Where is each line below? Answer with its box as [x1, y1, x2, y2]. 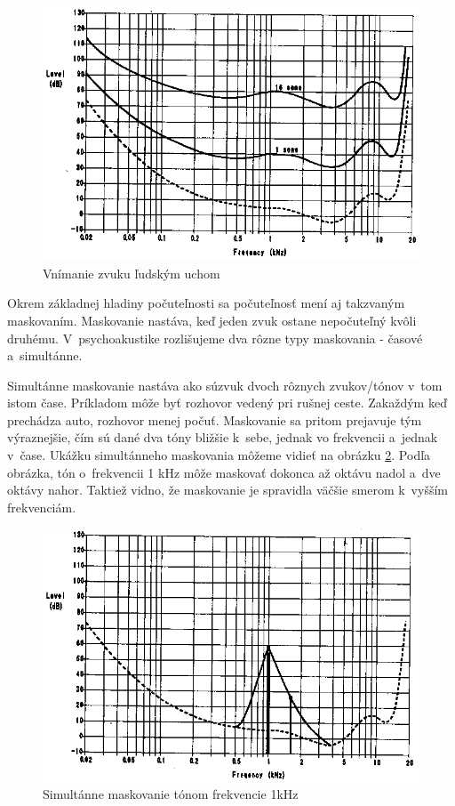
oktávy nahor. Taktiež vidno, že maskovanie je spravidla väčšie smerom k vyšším [7, 480, 448, 499]
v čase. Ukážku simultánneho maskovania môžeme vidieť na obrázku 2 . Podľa [7, 446, 431, 464]
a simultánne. [7, 346, 83, 365]
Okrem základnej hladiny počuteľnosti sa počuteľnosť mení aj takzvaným [7, 294, 405, 312]
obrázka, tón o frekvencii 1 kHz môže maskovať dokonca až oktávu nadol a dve [7, 463, 441, 481]
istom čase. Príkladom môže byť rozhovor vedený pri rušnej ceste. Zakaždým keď [7, 393, 447, 412]
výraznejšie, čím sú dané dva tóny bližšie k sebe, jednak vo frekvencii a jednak [7, 428, 438, 447]
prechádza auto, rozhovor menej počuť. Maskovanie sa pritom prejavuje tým [7, 410, 422, 429]
